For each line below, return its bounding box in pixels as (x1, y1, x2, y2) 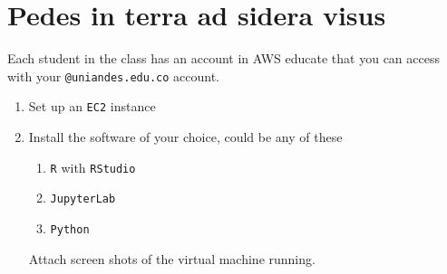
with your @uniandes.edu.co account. (7, 66, 219, 85)
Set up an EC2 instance (28, 97, 156, 116)
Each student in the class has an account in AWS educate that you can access (7, 49, 440, 68)
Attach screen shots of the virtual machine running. (28, 249, 316, 268)
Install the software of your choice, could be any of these (28, 128, 343, 146)
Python (50, 222, 90, 236)
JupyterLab (50, 193, 116, 206)
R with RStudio (50, 157, 136, 176)
